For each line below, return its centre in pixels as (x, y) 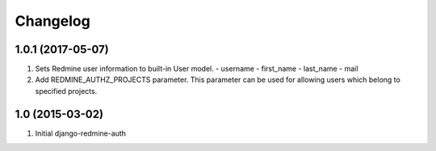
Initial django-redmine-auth (81, 133)
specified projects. (66, 91)
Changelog (52, 21)
